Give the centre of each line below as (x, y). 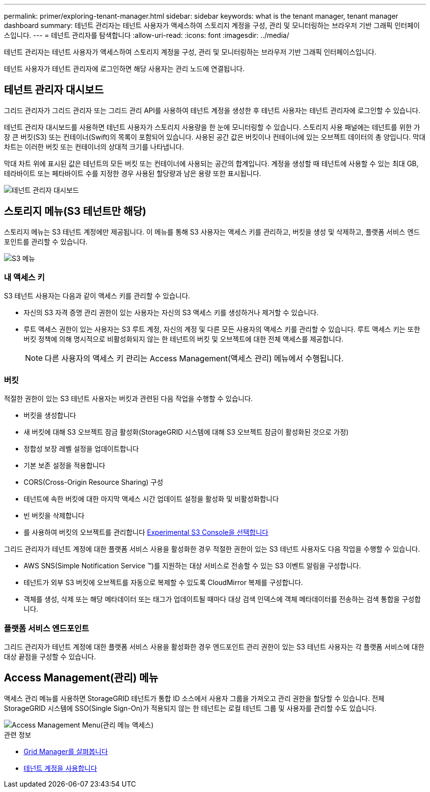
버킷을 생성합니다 (50, 415)
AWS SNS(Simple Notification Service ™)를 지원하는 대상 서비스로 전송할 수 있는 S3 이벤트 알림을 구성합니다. (192, 566)
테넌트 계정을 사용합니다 (60, 768)
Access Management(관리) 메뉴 (81, 678)
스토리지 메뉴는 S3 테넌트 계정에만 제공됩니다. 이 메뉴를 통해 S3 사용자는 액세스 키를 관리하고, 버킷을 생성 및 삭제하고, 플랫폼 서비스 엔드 (212, 232)
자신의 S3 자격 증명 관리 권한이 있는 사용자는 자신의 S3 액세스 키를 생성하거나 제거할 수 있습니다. (171, 313)
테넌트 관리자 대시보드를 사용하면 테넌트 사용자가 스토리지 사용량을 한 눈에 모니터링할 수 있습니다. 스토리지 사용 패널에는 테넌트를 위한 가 (212, 127)
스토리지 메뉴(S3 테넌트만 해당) (75, 211)
